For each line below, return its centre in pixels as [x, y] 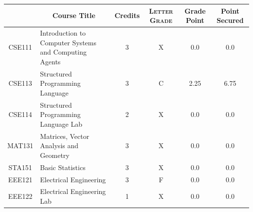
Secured [230, 20]
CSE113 [20, 83]
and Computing [63, 52]
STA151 [20, 167]
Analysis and [59, 145]
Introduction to [63, 32]
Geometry [55, 155]
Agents [50, 61]
